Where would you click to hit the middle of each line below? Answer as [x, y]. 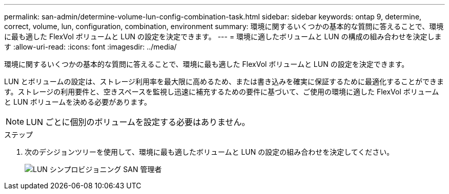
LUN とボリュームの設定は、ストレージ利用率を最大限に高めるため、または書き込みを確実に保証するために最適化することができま [224, 81]
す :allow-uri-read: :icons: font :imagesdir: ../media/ [90, 47]
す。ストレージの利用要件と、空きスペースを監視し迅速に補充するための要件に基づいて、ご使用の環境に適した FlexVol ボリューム [222, 92]
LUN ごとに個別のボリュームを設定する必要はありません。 [138, 122]
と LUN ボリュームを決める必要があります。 [78, 102]
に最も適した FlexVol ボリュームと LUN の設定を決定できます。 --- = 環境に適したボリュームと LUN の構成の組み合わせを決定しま [223, 37]
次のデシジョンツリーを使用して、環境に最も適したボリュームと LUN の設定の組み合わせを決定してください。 [209, 152]
